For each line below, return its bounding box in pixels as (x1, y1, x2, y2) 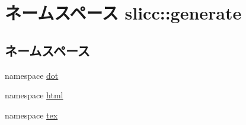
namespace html (5, 89, 63, 101)
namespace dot (5, 69, 59, 81)
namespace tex (5, 108, 58, 121)
